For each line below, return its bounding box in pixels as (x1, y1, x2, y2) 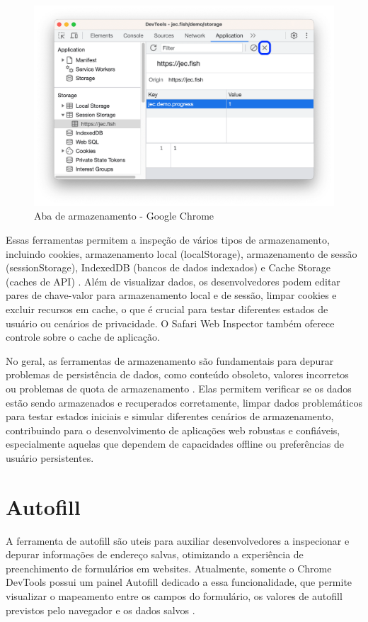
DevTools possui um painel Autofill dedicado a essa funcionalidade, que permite (6, 575, 352, 589)
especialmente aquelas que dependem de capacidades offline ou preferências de (6, 436, 344, 451)
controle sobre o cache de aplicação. (6, 329, 160, 344)
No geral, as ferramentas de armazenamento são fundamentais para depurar (6, 353, 334, 368)
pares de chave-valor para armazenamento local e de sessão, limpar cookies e (6, 288, 337, 302)
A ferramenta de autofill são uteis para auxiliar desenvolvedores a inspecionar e (6, 533, 350, 548)
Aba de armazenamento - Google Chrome (34, 208, 214, 223)
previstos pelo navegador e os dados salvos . (6, 602, 195, 617)
